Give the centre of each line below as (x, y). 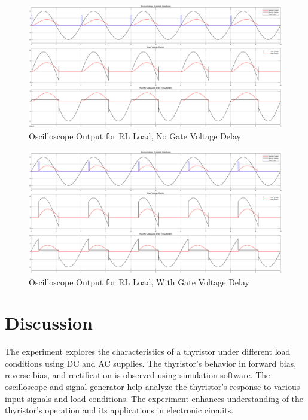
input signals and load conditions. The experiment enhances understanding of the (154, 398)
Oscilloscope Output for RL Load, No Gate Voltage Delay (135, 136)
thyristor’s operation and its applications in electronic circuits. (119, 410)
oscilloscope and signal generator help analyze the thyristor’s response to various (153, 387)
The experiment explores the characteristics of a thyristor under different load (148, 351)
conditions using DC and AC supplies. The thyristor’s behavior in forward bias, (151, 363)
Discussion (49, 323)
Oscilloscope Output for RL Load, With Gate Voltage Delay (139, 281)
